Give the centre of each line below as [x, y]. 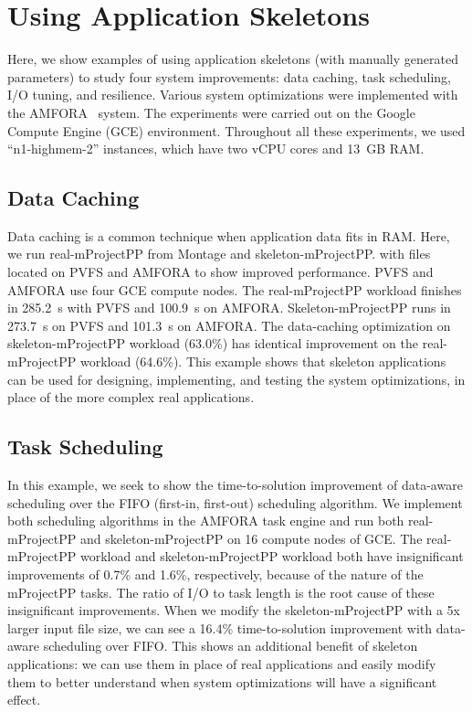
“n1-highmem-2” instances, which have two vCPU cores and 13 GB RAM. [216, 149]
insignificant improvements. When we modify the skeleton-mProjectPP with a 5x [234, 610]
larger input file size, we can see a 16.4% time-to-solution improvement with [220, 627]
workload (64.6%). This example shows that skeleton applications [263, 361]
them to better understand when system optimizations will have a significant [222, 681]
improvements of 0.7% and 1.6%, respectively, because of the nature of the [215, 574]
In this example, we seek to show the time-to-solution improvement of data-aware [235, 485]
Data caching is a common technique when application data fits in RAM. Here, [229, 235]
